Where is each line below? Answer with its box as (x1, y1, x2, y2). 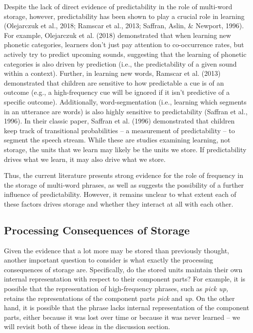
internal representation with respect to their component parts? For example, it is (4, 274, 246, 284)
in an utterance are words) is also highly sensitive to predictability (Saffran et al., (4, 106, 248, 116)
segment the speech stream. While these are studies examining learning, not (4, 135, 231, 145)
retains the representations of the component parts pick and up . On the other (4, 293, 235, 303)
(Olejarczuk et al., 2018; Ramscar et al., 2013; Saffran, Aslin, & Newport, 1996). (4, 20, 244, 31)
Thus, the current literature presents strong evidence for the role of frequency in (4, 170, 244, 180)
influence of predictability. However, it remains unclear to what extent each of (4, 189, 236, 199)
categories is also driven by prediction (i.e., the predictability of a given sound (4, 58, 237, 69)
